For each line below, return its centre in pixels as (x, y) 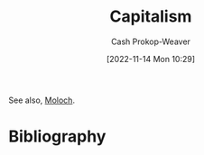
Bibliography (57, 137)
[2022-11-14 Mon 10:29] (151, 59)
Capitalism (151, 17)
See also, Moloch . (42, 100)
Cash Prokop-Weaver (151, 41)
